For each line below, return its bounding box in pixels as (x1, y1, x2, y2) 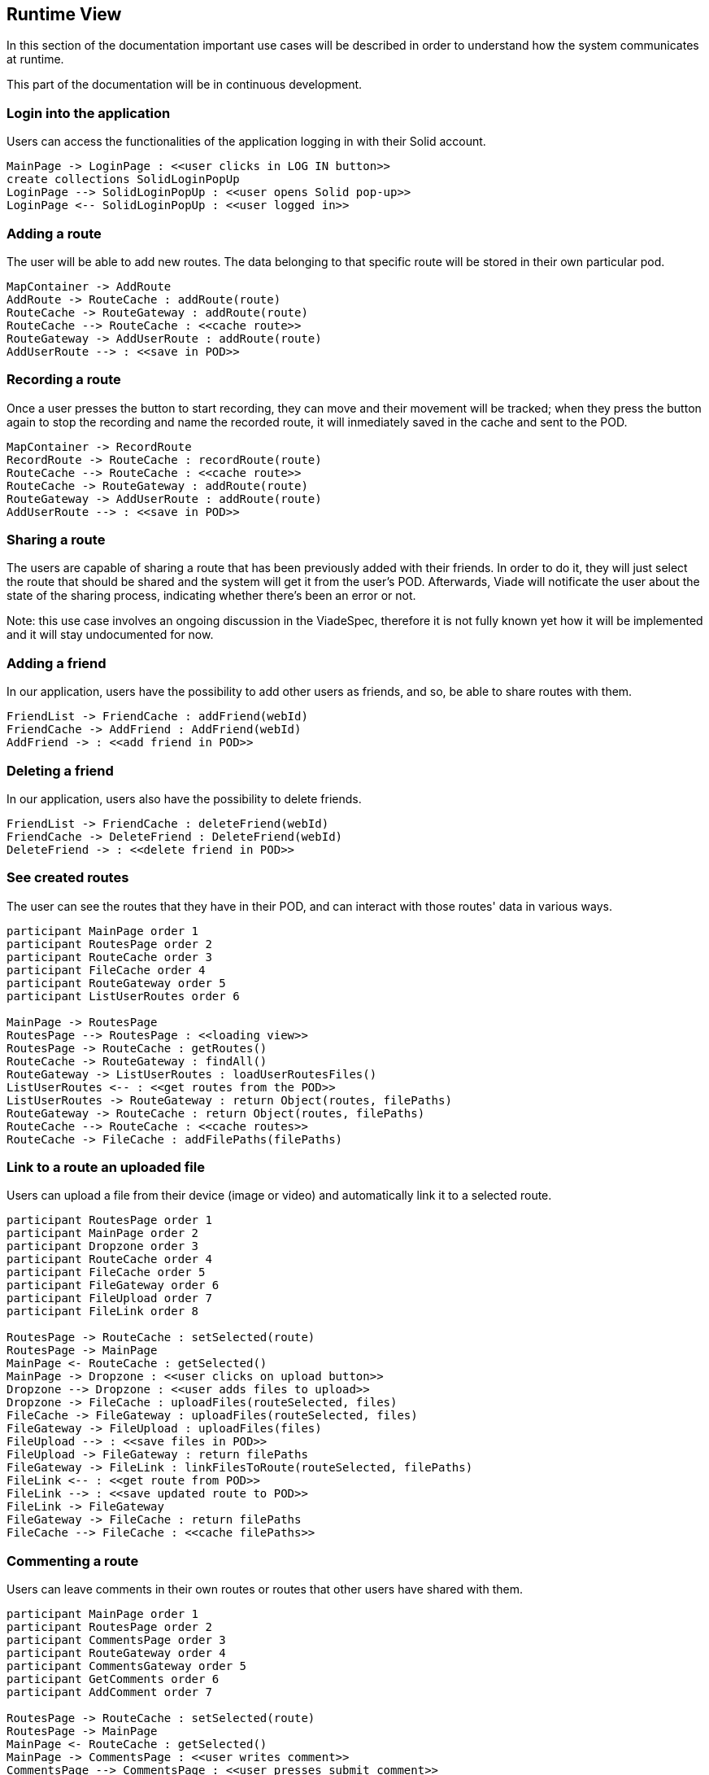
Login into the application (7, 104, 171, 121)
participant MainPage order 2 (7, 1226, 199, 1240)
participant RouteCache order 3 (7, 950, 212, 964)
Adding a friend (7, 654, 107, 671)
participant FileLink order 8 (7, 1305, 199, 1318)
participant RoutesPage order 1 (7, 1213, 212, 1227)
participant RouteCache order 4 (7, 1253, 212, 1266)
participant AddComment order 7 (7, 1685, 212, 1699)
